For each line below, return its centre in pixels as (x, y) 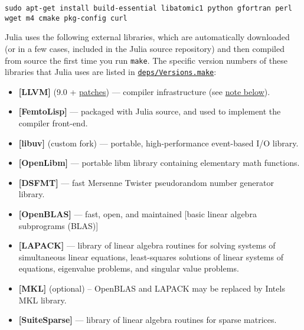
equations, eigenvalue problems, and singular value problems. (129, 268)
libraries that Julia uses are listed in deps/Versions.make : (111, 72)
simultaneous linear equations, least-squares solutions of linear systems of (151, 257)
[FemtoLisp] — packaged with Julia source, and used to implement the (150, 111)
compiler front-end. (53, 123)
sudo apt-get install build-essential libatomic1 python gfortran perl (148, 8)
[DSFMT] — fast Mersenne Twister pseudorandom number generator (146, 182)
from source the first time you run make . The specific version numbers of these (146, 60)
